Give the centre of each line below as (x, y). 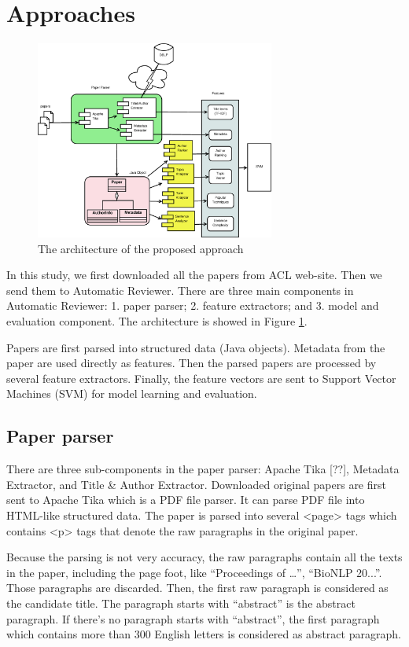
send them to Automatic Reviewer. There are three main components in (180, 290)
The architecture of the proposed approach (141, 248)
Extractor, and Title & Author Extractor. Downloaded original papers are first (196, 484)
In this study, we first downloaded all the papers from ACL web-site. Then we (194, 275)
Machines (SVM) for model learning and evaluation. (132, 393)
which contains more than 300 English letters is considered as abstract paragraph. (204, 634)
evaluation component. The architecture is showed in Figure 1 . (157, 321)
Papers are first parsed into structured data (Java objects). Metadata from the (196, 347)
